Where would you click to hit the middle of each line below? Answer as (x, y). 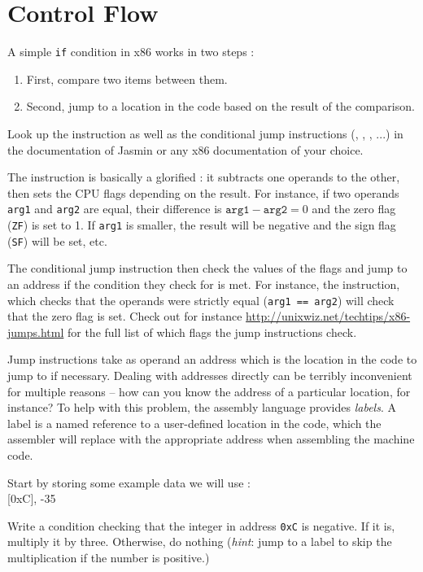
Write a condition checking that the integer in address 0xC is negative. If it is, (201, 525)
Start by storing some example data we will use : (129, 482)
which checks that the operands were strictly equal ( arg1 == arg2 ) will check (201, 300)
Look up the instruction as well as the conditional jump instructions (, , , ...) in (205, 133)
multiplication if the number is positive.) (109, 557)
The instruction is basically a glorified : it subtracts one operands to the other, (204, 177)
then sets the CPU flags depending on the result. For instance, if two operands (203, 192)
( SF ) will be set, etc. (57, 240)
